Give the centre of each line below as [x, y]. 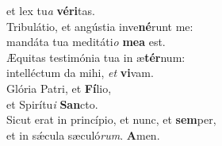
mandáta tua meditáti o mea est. [86, 42]
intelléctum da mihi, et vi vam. [80, 73]
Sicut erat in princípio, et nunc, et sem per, [111, 119]
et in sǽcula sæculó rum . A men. [83, 134]
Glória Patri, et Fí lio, [59, 88]
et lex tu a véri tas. [51, 10]
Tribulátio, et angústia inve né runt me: [100, 26]
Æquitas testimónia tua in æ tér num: [96, 57]
